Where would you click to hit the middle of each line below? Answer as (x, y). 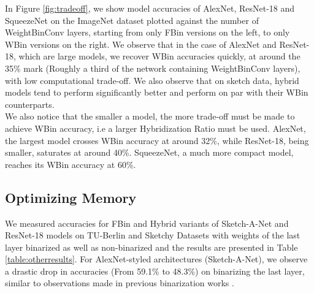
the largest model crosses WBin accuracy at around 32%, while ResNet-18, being (157, 140)
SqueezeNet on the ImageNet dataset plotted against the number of (132, 20)
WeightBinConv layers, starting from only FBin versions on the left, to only (147, 32)
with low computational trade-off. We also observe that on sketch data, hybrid (152, 80)
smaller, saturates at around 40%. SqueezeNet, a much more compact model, (149, 152)
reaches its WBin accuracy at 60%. (71, 164)
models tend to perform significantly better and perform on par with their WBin (157, 92)
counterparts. (30, 104)
